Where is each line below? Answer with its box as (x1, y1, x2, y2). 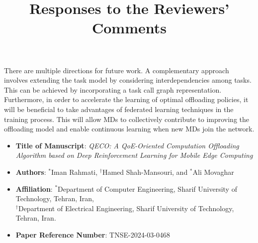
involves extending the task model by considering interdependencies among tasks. (4, 75, 252, 85)
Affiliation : (15, 183, 53, 194)
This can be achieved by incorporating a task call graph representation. (4, 84, 222, 95)
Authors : (15, 166, 46, 177)
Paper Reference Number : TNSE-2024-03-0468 (15, 229, 170, 240)
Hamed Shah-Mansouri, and (102, 166, 188, 177)
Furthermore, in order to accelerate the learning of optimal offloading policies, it (4, 94, 249, 105)
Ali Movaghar (192, 166, 234, 177)
